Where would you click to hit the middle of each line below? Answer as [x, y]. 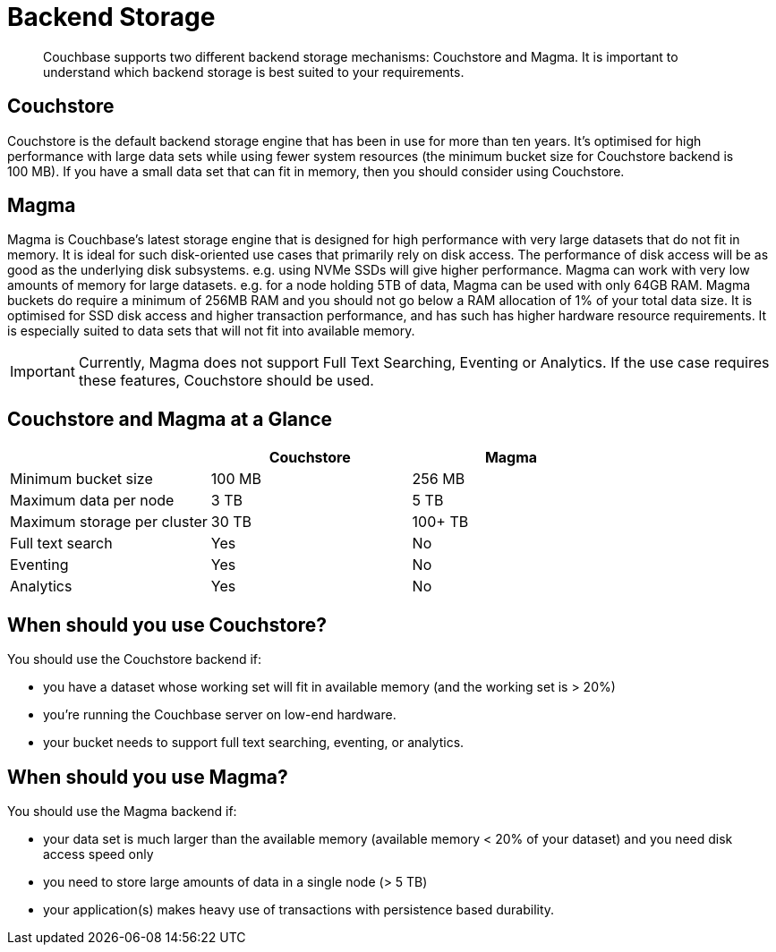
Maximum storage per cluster [109, 522]
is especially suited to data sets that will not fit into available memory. [211, 331]
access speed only [98, 854]
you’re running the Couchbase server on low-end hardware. [220, 715]
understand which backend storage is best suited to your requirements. [254, 72]
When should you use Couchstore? [167, 625]
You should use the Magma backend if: [122, 811]
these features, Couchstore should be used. [226, 381]
